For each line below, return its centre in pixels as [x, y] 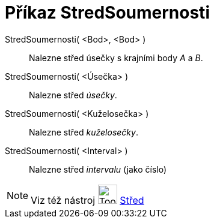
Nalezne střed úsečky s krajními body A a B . [116, 58]
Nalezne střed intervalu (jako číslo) [98, 169]
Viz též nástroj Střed [87, 200]
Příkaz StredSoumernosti [107, 13]
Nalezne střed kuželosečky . [84, 132]
